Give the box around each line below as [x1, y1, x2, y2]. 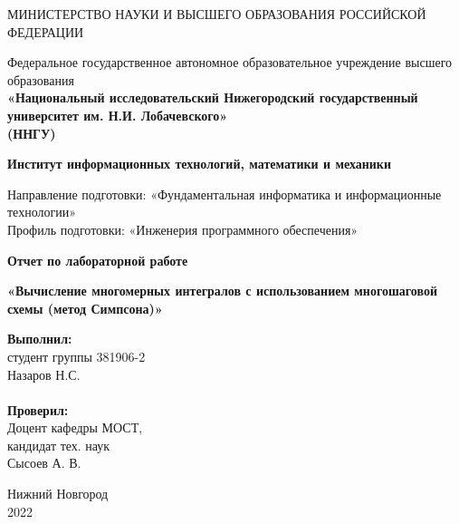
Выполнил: [7, 329, 72, 348]
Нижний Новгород [7, 484, 109, 503]
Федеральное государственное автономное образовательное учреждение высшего [7, 53, 453, 72]
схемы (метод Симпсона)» [7, 298, 163, 317]
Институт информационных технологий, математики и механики [7, 154, 391, 173]
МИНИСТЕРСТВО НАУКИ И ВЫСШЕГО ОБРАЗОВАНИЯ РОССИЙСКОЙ [7, 5, 426, 23]
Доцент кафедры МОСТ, [7, 418, 143, 437]
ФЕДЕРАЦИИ [7, 22, 84, 41]
